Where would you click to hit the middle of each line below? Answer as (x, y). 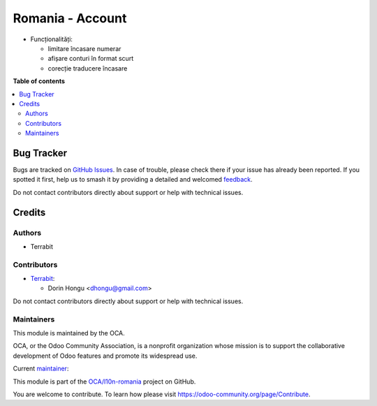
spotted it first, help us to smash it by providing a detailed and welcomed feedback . (133, 180)
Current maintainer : (41, 369)
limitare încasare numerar (84, 48)
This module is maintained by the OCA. (69, 333)
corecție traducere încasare (88, 68)
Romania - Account (70, 18)
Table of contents (39, 81)
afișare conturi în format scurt (91, 59)
